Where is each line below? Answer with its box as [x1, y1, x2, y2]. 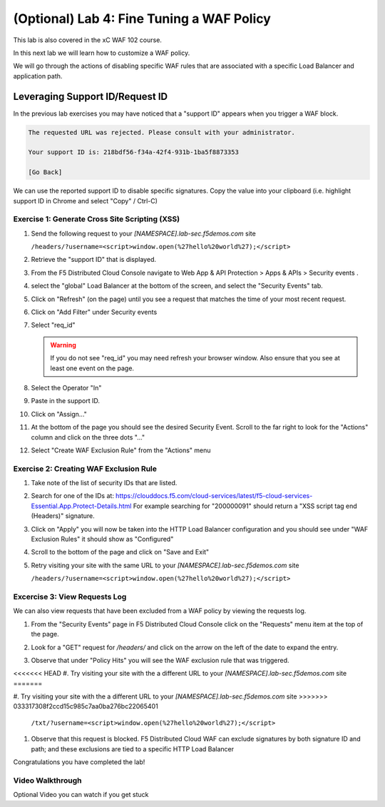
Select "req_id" [31, 321, 76, 330]
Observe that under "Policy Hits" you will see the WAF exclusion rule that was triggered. [31, 656, 289, 664]
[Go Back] [28, 168, 63, 176]
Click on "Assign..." [31, 410, 87, 418]
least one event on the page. [50, 364, 135, 372]
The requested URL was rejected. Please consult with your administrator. [28, 128, 296, 136]
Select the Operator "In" [31, 383, 102, 392]
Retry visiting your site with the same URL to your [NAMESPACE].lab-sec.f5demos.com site [31, 561, 299, 569]
